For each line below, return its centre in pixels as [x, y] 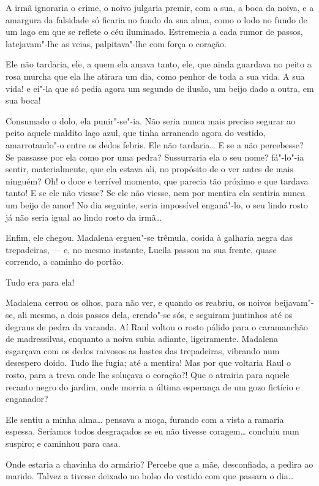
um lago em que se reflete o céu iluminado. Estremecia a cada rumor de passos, [154, 32]
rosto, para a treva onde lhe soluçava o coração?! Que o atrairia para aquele [148, 375]
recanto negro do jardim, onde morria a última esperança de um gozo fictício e [153, 386]
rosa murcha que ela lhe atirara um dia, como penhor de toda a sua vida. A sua [155, 76]
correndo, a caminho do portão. [65, 261]
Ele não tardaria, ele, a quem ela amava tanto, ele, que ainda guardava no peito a [159, 64]
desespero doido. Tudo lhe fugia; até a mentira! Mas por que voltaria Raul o [148, 363]
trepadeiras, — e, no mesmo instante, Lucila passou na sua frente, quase [141, 249]
